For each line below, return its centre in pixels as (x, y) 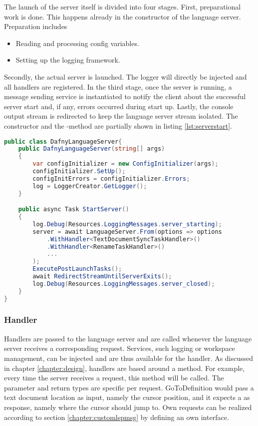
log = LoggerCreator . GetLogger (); (90, 186)
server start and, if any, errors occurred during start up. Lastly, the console (119, 106)
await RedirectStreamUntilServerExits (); (102, 277)
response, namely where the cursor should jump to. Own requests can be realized (128, 407)
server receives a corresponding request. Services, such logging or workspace (120, 348)
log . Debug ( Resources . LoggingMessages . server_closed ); (124, 284)
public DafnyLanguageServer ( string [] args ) (92, 149)
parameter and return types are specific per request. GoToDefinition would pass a (129, 387)
